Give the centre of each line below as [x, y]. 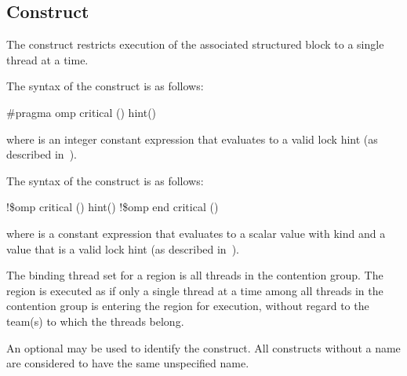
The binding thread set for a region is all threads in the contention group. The [195, 275]
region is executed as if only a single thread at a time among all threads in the [195, 290]
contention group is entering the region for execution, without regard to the [188, 306]
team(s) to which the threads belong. [95, 321]
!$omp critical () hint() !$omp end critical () [113, 207]
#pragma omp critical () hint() [82, 112]
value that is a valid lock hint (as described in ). [123, 248]
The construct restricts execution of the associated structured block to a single [195, 44]
